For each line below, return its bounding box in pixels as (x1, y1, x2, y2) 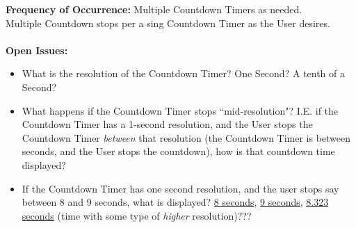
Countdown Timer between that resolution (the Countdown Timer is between (22, 130, 351, 145)
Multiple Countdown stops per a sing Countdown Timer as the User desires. (6, 15, 330, 30)
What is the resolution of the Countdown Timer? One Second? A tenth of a (22, 66, 345, 81)
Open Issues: (6, 42, 68, 57)
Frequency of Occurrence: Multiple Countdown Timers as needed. (6, 2, 302, 16)
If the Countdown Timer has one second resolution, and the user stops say (22, 181, 339, 195)
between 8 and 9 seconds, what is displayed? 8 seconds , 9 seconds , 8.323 (22, 195, 329, 209)
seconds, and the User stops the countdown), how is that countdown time (22, 144, 335, 158)
